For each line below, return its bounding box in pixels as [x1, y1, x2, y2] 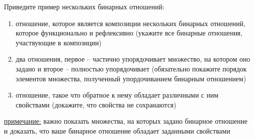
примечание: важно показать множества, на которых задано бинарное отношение [4, 116, 248, 126]
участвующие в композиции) [15, 37, 102, 47]
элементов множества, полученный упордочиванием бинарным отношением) [15, 73, 246, 83]
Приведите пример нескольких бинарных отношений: [4, 1, 165, 11]
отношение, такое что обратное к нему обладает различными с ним [15, 90, 218, 100]
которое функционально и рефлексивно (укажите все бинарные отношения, [15, 28, 243, 38]
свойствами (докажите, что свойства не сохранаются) [15, 99, 176, 109]
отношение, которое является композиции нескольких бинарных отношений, [15, 18, 246, 28]
